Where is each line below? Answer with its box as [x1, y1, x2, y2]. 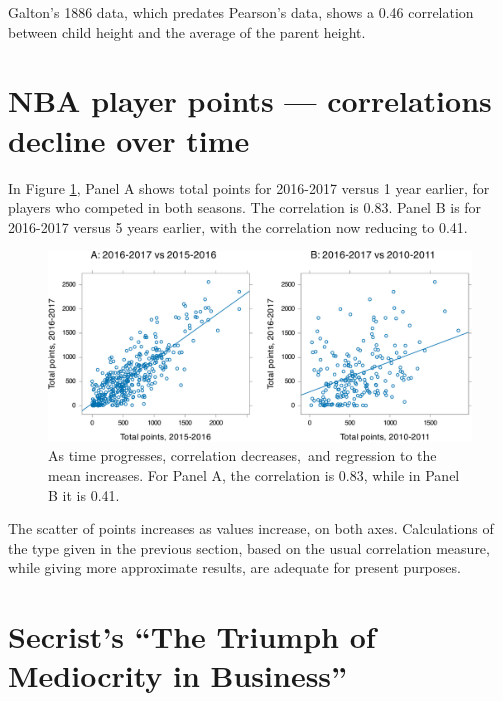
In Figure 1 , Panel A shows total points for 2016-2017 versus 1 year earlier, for [8, 177, 490, 198]
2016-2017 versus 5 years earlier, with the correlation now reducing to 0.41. [8, 216, 468, 237]
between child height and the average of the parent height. [8, 21, 366, 42]
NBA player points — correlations [8, 80, 492, 121]
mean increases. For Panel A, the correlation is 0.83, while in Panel [48, 464, 460, 485]
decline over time [8, 119, 250, 160]
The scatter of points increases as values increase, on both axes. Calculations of [8, 518, 494, 539]
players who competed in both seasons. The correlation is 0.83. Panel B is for [8, 197, 482, 218]
